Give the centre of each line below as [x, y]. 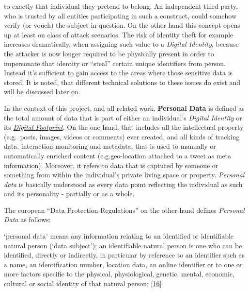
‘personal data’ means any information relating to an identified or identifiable [119, 236]
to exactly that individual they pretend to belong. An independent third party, [121, 6]
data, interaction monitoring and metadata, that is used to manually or [110, 146]
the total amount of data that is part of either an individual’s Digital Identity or [123, 117]
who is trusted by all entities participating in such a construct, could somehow [120, 15]
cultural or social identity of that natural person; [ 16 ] [83, 283]
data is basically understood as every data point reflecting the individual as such [123, 184]
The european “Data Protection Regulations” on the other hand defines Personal [124, 210]
